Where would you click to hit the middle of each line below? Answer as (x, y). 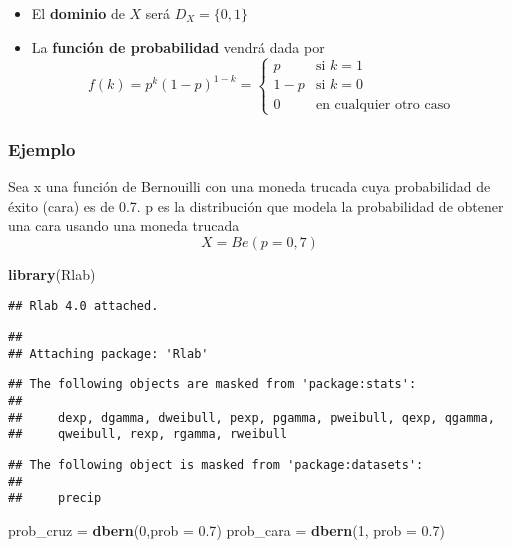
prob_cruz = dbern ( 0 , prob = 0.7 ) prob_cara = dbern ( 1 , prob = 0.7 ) (226, 529)
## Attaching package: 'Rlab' (108, 353)
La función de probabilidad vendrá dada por (178, 46)
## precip (55, 498)
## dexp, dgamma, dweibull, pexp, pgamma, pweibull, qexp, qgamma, (251, 417)
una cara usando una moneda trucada (124, 225)
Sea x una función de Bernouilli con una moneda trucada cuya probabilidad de (249, 186)
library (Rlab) (52, 273)
